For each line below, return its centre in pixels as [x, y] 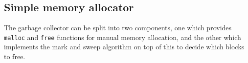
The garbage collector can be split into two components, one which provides [118, 28]
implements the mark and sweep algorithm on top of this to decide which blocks [124, 47]
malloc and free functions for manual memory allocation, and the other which [123, 37]
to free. [15, 56]
